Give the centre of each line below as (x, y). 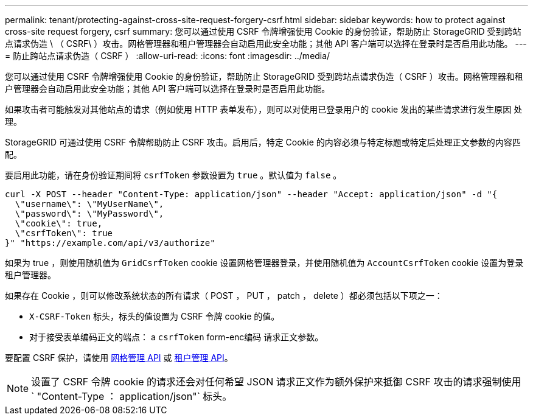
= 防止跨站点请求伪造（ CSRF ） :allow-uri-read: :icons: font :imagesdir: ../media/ (168, 56)
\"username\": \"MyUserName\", (89, 204)
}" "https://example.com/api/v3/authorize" (110, 243)
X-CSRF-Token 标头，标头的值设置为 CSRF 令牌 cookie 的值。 (155, 316)
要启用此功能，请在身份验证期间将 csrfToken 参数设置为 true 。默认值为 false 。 (173, 175)
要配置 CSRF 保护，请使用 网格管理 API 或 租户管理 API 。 (119, 358)
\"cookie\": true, (59, 223)
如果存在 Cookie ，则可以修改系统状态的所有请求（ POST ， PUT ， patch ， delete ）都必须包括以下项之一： (224, 296)
